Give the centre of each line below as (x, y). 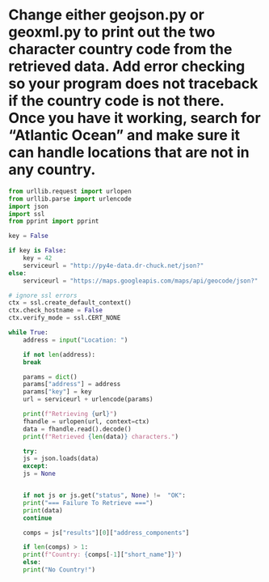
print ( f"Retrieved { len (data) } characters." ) (101, 436)
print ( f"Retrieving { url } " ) (70, 414)
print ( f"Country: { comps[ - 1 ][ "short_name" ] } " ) (103, 555)
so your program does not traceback (133, 84)
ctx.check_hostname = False (56, 310)
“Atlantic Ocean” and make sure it (124, 136)
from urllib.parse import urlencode (70, 199)
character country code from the (120, 49)
